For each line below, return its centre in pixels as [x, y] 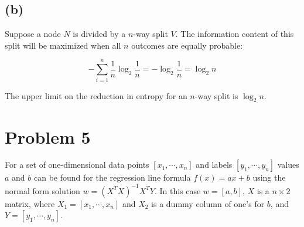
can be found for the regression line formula [112, 177]
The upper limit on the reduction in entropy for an [96, 95]
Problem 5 [48, 136]
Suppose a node [33, 34]
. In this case [177, 190]
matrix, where [30, 203]
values [288, 165]
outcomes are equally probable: [187, 45]
